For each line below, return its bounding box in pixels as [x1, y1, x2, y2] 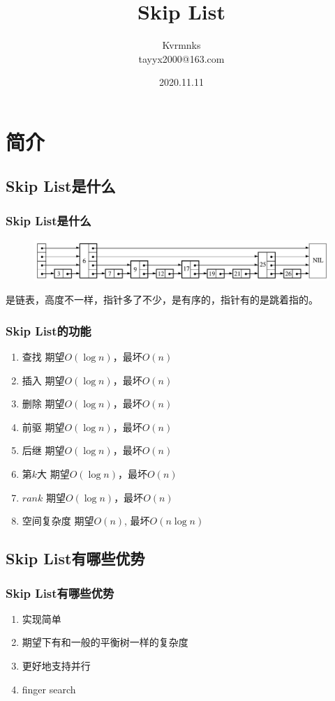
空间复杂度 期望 [22, 513, 94, 528]
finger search [22, 681, 76, 696]
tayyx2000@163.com [138, 51, 225, 66]
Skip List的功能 [6, 322, 91, 339]
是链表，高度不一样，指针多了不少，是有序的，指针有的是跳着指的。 [6, 292, 318, 307]
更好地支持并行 [22, 658, 91, 672]
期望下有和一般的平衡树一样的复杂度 [22, 635, 188, 649]
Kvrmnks [162, 38, 201, 52]
